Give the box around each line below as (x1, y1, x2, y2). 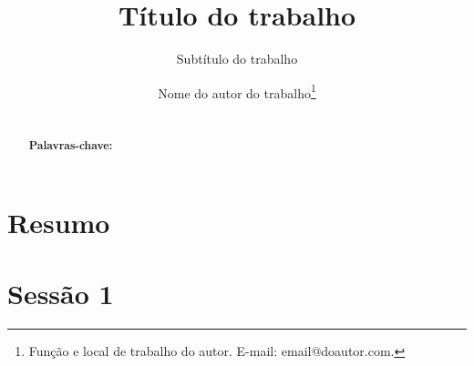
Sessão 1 (7, 275, 114, 312)
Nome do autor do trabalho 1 (158, 80, 316, 102)
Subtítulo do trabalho (176, 49, 298, 68)
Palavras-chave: (28, 137, 113, 154)
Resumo (7, 204, 110, 241)
